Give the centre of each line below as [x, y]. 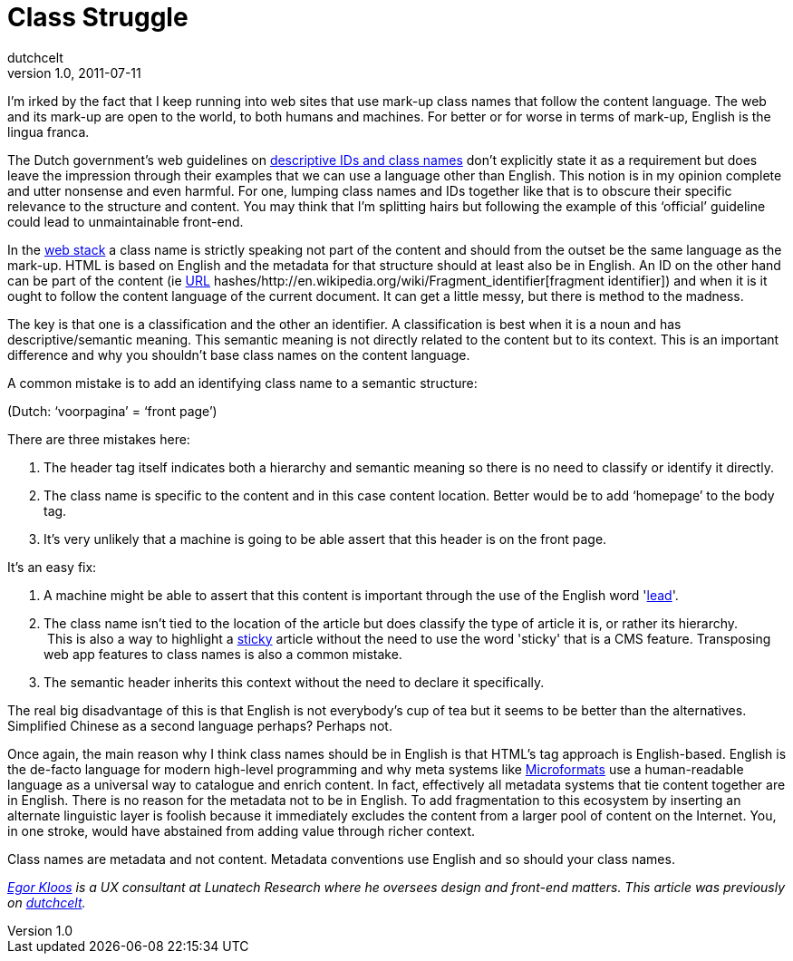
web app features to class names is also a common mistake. [223, 654]
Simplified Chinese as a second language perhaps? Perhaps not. [200, 725]
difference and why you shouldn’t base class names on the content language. [239, 354]
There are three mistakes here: [99, 439]
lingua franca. [48, 131]
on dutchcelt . [47, 902]
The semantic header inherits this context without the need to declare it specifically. [294, 682]
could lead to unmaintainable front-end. [126, 221]
